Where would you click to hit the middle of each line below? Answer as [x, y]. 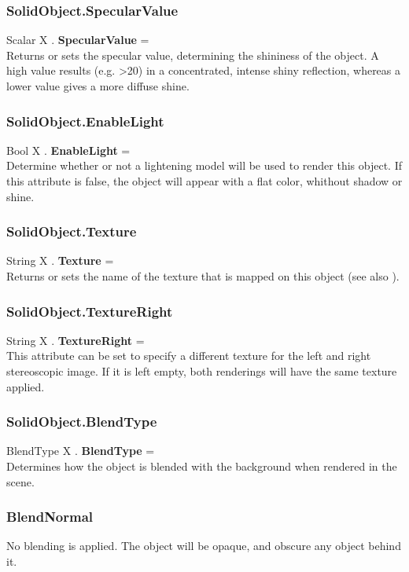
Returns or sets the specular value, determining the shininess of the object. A [193, 55]
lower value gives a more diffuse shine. [98, 86]
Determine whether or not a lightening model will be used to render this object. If [204, 165]
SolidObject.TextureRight [90, 311]
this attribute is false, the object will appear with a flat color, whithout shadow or [204, 181]
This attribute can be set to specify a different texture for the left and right [189, 356]
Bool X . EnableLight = [68, 150]
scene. [20, 481]
